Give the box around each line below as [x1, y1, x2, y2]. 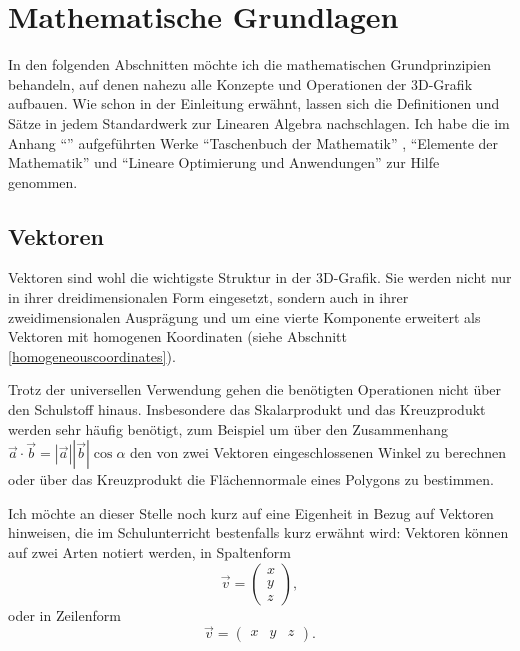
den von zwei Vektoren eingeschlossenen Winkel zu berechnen [130, 442, 506, 463]
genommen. [8, 171, 78, 192]
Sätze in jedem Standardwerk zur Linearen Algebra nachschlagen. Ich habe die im [8, 112, 510, 133]
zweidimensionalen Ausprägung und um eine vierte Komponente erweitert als [8, 306, 481, 327]
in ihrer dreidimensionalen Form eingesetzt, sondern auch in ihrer [8, 287, 409, 308]
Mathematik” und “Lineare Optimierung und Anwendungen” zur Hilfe [8, 152, 440, 173]
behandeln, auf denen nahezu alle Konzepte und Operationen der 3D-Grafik [8, 73, 473, 94]
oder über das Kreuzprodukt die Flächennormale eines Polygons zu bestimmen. [8, 469, 494, 490]
